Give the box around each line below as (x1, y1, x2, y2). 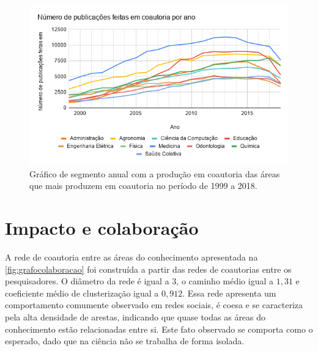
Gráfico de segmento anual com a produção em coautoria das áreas (29, 167, 280, 180)
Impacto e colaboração (5, 215, 199, 240)
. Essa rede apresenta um (182, 286, 276, 299)
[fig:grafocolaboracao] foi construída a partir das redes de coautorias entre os (5, 262, 292, 275)
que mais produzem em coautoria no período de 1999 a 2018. (29, 179, 257, 192)
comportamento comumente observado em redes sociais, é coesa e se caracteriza (5, 298, 303, 311)
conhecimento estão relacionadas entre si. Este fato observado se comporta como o (5, 322, 313, 335)
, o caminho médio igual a (176, 275, 274, 287)
